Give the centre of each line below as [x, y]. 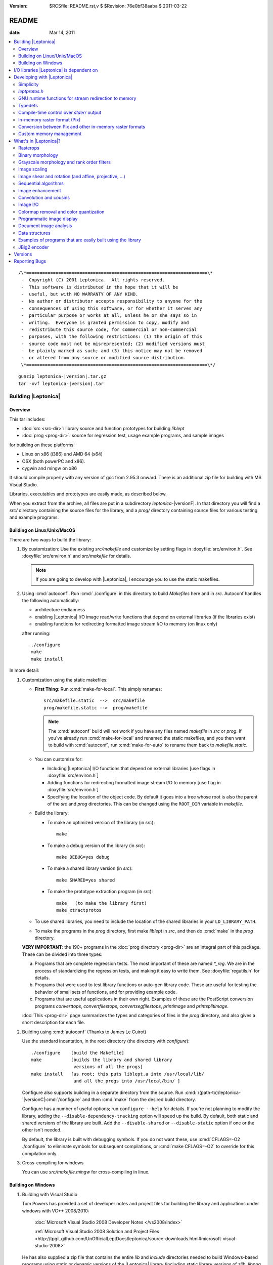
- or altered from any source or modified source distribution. [104, 358]
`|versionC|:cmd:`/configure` [52, 1099]
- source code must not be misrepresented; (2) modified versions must [113, 344]
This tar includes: [27, 419]
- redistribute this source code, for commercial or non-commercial [109, 329]
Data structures [34, 233]
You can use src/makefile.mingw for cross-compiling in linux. [86, 1172]
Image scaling [33, 169]
